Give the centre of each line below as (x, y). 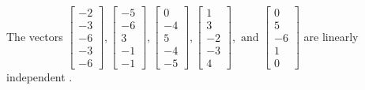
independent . (40, 77)
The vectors (35, 36)
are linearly (331, 36)
